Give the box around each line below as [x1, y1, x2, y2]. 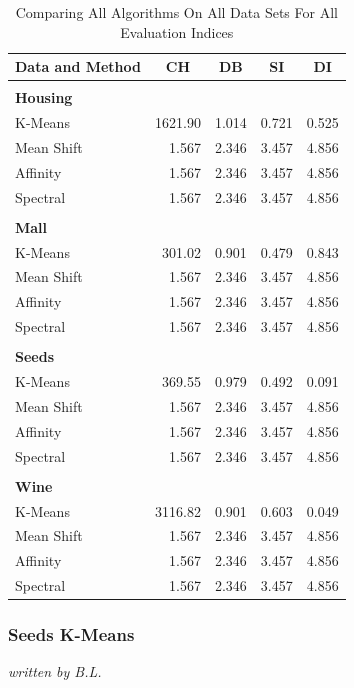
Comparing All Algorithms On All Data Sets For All [15, 2, 338, 22]
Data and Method [15, 56, 142, 77]
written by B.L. [8, 661, 102, 682]
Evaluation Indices [120, 21, 234, 42]
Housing [15, 87, 73, 108]
